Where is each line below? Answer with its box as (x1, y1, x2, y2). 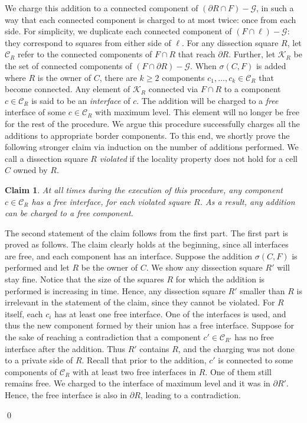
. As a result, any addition (200, 195, 295, 207)
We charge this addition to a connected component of (5, 2, 198, 14)
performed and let (5, 261, 70, 274)
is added (256, 59, 286, 71)
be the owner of (81, 261, 138, 274)
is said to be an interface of (31, 94, 130, 106)
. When (190, 59, 217, 71)
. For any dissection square (181, 36, 279, 48)
